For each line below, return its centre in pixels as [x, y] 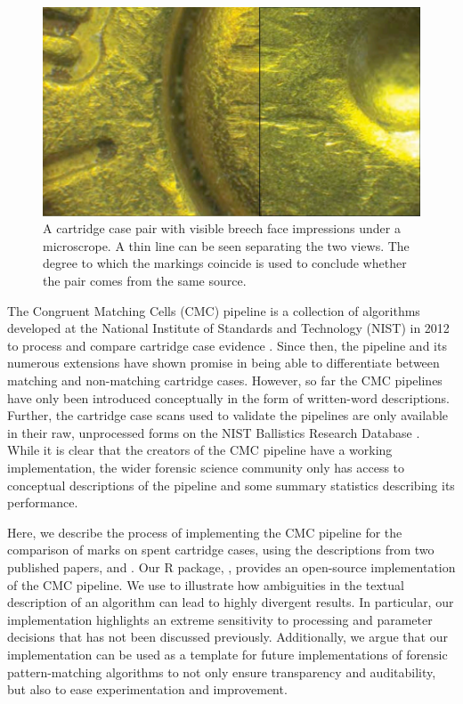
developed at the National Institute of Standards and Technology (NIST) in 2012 [228, 328]
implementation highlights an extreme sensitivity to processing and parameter [220, 619]
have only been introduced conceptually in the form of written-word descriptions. [228, 397]
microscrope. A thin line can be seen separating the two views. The [226, 245]
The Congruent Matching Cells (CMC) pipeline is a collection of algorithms [214, 310]
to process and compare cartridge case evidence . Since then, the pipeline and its [227, 345]
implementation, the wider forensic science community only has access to [206, 468]
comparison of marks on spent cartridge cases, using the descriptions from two [221, 550]
